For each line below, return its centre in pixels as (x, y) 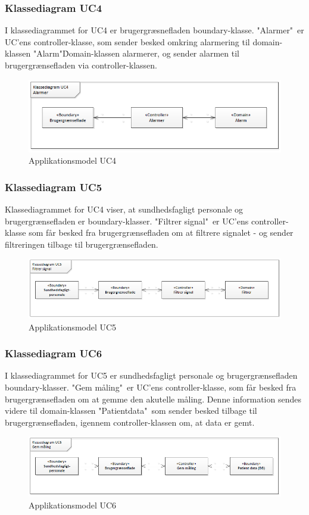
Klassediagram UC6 (54, 353)
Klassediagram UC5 (54, 187)
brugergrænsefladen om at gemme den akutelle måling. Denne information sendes (153, 399)
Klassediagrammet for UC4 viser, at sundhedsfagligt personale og (124, 209)
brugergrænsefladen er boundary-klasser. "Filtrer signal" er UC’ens (127, 221)
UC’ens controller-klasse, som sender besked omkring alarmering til (127, 41)
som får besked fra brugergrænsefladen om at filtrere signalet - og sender (161, 232)
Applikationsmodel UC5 (73, 327)
